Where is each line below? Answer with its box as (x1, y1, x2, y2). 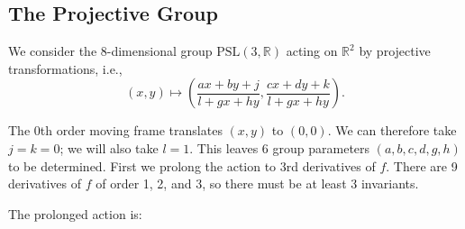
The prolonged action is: (8, 204, 142, 223)
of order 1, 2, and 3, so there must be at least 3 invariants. (96, 174, 419, 193)
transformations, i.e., (8, 59, 123, 78)
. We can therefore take (327, 121, 457, 140)
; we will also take (59, 138, 159, 157)
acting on (286, 41, 338, 60)
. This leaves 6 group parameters (189, 138, 370, 157)
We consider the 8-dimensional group (8, 41, 213, 60)
